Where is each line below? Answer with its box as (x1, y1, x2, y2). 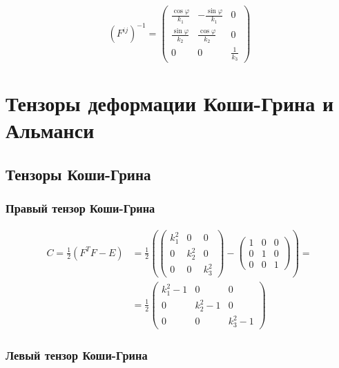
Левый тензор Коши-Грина (6, 346, 148, 363)
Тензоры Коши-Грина (6, 163, 151, 184)
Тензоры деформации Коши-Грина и (6, 89, 334, 117)
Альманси (6, 116, 95, 144)
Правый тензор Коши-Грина (6, 200, 155, 217)
